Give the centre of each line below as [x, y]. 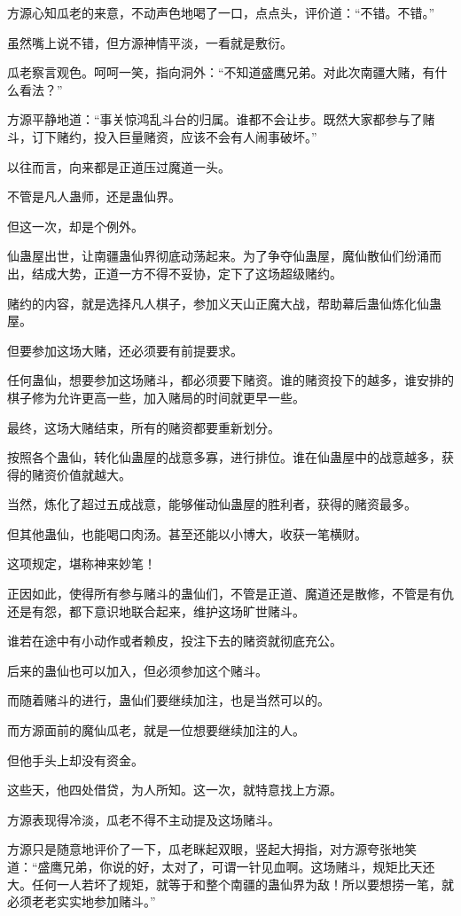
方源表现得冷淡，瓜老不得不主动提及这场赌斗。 [144, 819]
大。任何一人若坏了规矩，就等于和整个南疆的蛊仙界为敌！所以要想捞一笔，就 [230, 884]
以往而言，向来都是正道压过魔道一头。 [119, 166]
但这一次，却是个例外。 [75, 226]
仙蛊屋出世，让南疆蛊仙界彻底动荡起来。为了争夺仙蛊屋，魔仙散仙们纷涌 [218, 256]
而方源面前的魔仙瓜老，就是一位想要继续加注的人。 [156, 730]
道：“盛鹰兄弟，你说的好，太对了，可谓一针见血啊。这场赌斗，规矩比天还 [221, 866]
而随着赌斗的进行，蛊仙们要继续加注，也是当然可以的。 [168, 700]
